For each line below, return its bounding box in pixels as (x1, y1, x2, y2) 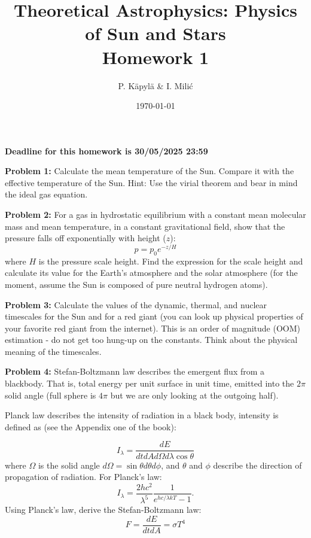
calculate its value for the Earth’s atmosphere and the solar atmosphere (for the (5, 266, 298, 279)
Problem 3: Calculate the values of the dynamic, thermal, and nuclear (5, 298, 267, 311)
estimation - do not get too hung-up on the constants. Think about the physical (5, 333, 298, 346)
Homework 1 (102, 44, 209, 69)
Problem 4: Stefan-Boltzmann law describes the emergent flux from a (5, 365, 265, 378)
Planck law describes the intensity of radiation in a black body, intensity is (5, 409, 279, 421)
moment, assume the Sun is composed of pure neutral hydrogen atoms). (5, 278, 268, 290)
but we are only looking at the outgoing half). (110, 388, 279, 401)
